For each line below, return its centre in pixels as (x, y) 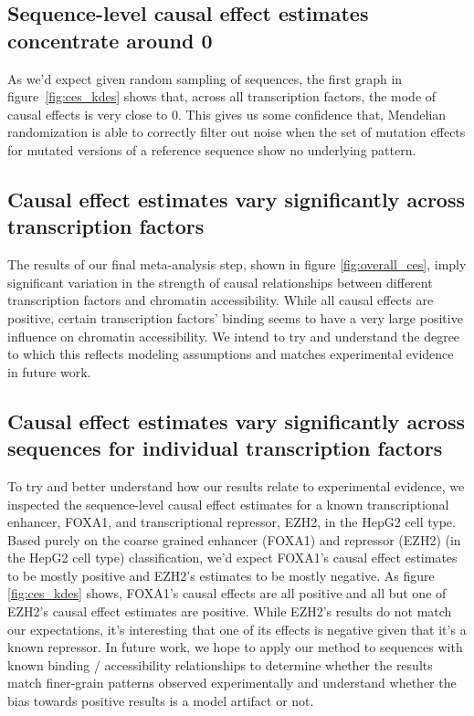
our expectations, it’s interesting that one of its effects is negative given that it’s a (237, 629)
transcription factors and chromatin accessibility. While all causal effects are (221, 300)
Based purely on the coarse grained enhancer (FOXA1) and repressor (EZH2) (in (234, 539)
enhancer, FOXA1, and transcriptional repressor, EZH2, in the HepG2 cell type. (232, 522)
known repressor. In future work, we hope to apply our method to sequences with (235, 647)
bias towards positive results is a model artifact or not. (161, 701)
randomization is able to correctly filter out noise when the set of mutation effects (237, 132)
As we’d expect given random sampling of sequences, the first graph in (205, 78)
